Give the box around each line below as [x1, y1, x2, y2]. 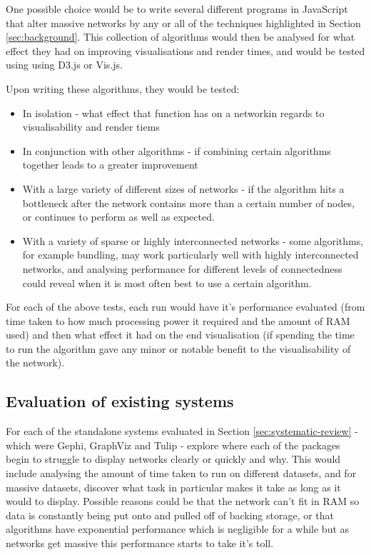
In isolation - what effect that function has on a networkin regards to [22, 105, 325, 120]
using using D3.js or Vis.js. [6, 57, 123, 72]
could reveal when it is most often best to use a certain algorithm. [22, 275, 312, 290]
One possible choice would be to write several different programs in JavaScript [6, 1, 348, 16]
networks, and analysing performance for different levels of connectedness [22, 261, 342, 276]
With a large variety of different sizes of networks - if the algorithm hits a [22, 181, 345, 196]
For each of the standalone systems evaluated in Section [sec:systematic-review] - [6, 424, 358, 439]
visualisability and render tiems [22, 119, 160, 134]
